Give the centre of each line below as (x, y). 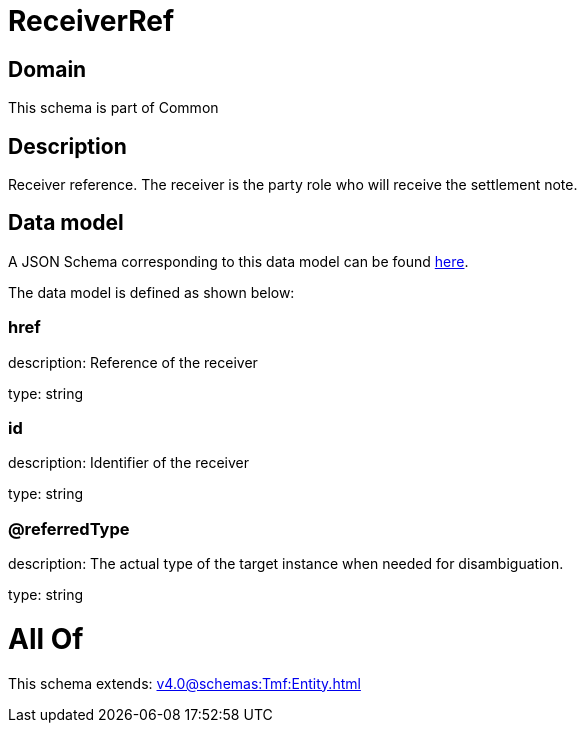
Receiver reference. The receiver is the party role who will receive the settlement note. (293, 185)
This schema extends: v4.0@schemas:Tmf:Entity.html (184, 683)
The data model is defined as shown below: (151, 292)
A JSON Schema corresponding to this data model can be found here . (238, 261)
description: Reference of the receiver (133, 362)
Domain (47, 69)
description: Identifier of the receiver (129, 463)
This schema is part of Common (113, 108)
